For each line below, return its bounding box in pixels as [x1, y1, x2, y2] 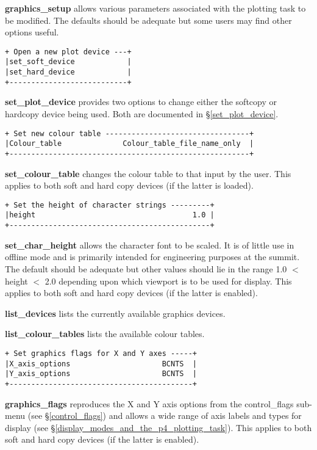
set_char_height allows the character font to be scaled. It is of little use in [5, 238, 294, 251]
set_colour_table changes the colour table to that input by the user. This [5, 167, 291, 180]
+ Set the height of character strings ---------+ [5, 200, 215, 209]
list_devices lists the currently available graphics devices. [5, 307, 226, 319]
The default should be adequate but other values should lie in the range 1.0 [5, 262, 287, 275]
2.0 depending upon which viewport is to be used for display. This [45, 274, 292, 287]
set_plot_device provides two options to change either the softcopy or [5, 95, 277, 108]
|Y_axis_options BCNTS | [5, 369, 197, 379]
